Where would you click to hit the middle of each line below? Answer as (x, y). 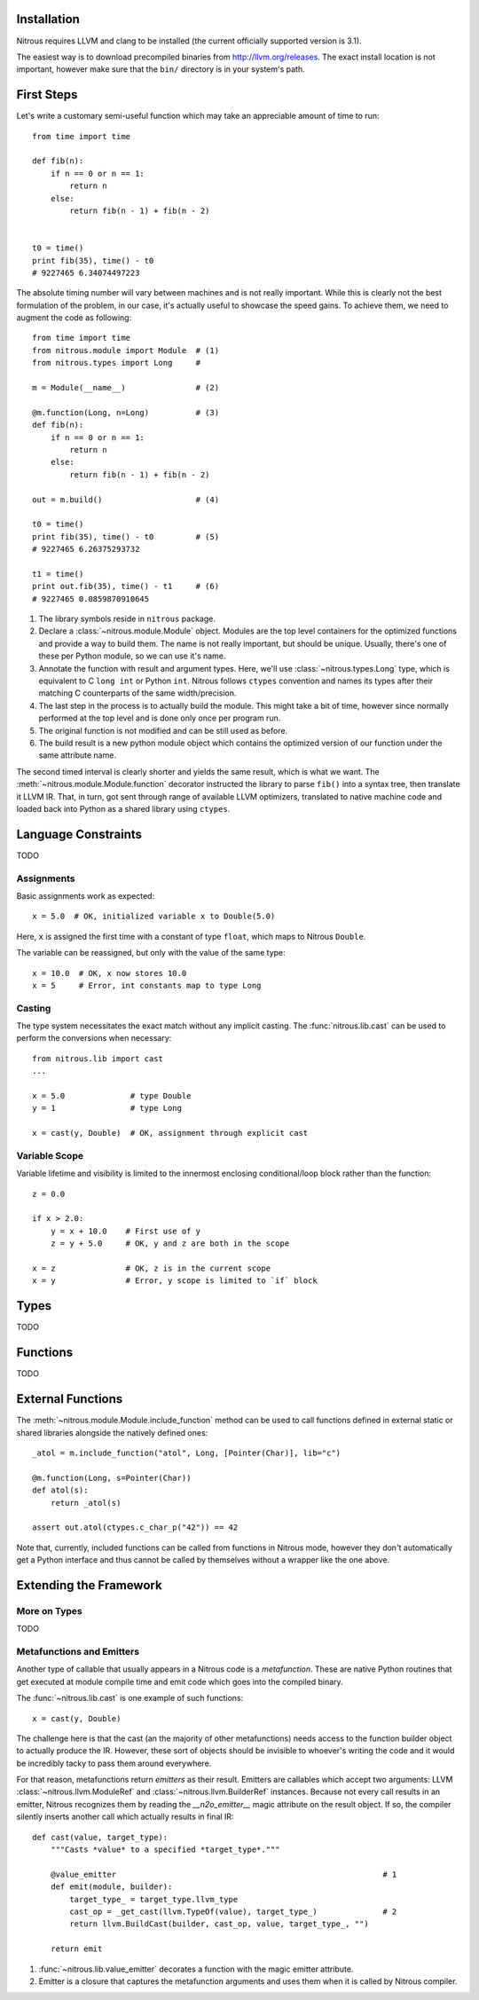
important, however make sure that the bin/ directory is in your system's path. (161, 69)
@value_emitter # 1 (224, 1874)
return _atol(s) (86, 1503)
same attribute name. (78, 755)
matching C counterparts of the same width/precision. (137, 693)
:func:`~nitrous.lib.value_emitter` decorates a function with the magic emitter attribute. (196, 1969)
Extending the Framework (90, 1585)
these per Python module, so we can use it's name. (132, 656)
